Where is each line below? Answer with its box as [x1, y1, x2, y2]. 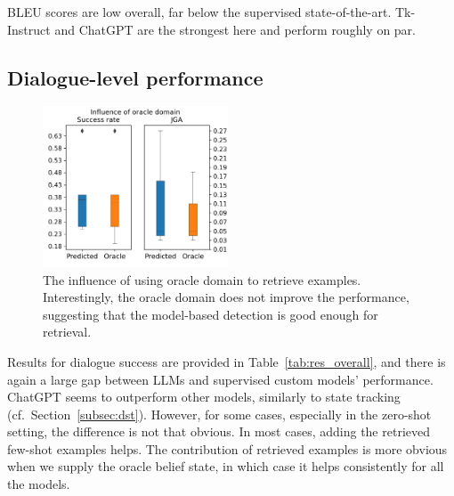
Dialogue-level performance [7, 63, 263, 91]
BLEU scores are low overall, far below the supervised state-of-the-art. [7, 3, 392, 20]
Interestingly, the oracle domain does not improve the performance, [43, 288, 409, 306]
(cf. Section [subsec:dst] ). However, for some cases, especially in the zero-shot [7, 404, 432, 423]
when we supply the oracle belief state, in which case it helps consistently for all [7, 457, 444, 476]
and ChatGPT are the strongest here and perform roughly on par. [54, 20, 416, 38]
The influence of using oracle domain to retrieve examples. [43, 270, 361, 289]
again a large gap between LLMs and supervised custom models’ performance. [7, 370, 434, 388]
